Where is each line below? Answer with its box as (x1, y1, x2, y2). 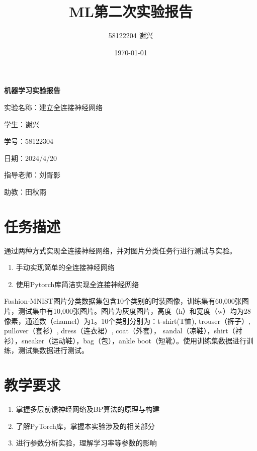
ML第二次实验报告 (69, 1, 193, 22)
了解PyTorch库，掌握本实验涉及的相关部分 (16, 420, 155, 431)
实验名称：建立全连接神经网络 (4, 102, 103, 112)
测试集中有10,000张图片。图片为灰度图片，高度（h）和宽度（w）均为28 (18, 305, 251, 316)
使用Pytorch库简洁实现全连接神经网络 (16, 279, 139, 289)
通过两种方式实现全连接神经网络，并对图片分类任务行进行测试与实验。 (4, 245, 236, 255)
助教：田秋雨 (4, 186, 46, 197)
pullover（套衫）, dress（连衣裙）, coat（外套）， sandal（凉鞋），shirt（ (4, 325, 235, 336)
